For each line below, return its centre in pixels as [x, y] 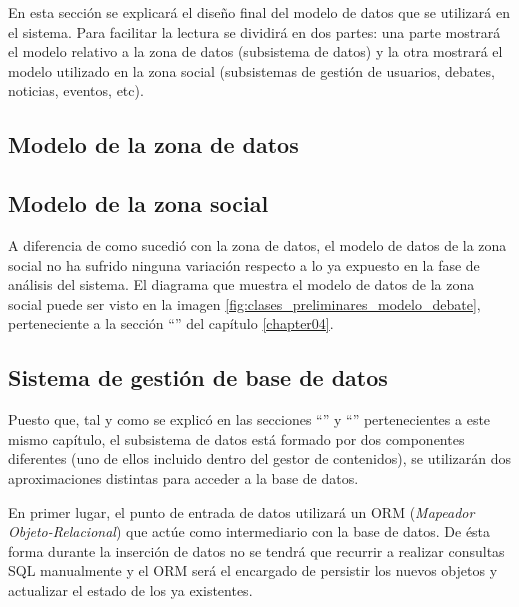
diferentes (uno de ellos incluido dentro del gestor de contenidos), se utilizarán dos [260, 458]
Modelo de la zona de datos [153, 144]
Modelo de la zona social [138, 203]
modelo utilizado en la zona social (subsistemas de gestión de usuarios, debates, [251, 70]
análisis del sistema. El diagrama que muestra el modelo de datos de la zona [241, 284]
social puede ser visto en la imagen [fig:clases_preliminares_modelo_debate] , [244, 303]
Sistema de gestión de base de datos [198, 377]
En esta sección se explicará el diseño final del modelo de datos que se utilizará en [259, 12]
